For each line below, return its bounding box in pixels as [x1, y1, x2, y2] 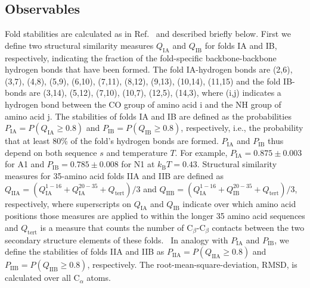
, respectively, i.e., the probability [181, 121, 303, 134]
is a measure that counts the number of [40, 221, 184, 233]
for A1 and [5, 158, 45, 170]
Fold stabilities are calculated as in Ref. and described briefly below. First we [5, 27, 291, 40]
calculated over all [5, 271, 71, 284]
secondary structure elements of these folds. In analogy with [5, 233, 228, 246]
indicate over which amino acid [182, 197, 296, 209]
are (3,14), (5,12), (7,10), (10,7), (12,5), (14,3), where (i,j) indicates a [29, 86, 281, 99]
